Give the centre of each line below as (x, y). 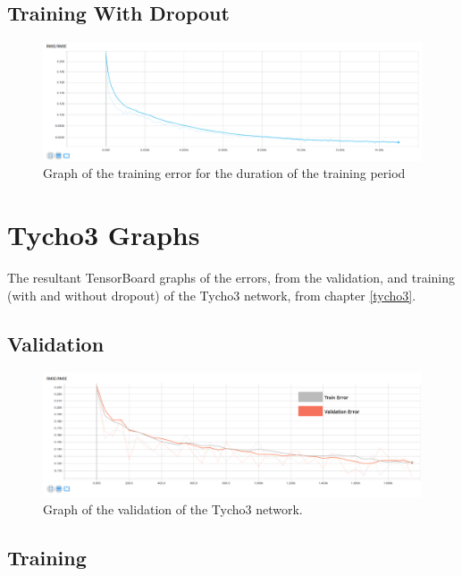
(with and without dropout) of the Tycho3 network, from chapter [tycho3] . (212, 295)
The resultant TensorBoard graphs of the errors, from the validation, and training (231, 278)
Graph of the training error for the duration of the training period (224, 173)
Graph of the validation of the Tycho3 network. (173, 509)
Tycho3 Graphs (104, 235)
